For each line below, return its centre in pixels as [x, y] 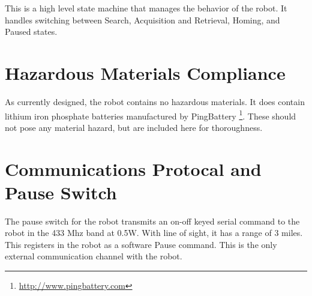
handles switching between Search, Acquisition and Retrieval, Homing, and [142, 20]
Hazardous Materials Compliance [145, 72]
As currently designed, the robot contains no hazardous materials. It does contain [155, 101]
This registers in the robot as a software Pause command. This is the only [141, 244]
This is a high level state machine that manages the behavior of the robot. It [146, 8]
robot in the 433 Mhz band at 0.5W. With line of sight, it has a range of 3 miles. [154, 233]
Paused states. [31, 32]
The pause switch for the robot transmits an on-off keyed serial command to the [152, 221]
